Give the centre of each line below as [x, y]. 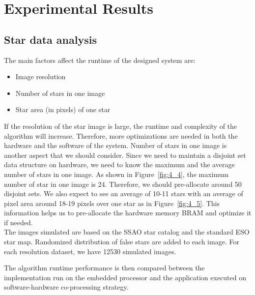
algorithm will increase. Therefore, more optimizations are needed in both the [121, 135]
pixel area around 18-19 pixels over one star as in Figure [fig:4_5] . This [112, 203]
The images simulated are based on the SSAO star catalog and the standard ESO [127, 232]
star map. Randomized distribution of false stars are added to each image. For [122, 242]
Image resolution [41, 76]
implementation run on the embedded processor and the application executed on [125, 277]
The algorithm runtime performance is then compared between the [104, 268]
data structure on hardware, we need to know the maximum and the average [119, 164]
